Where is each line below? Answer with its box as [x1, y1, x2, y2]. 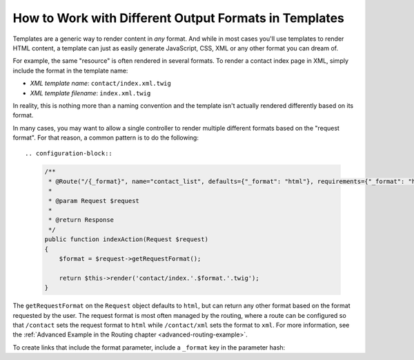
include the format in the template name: [12, 66, 128, 75]
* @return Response [48, 216, 114, 224]
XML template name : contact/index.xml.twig [30, 79, 172, 88]
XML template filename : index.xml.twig [30, 88, 151, 97]
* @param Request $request [48, 197, 139, 205]
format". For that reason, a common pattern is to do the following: [12, 133, 199, 142]
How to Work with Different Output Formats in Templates [12, 10, 344, 26]
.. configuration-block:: [25, 149, 113, 158]
